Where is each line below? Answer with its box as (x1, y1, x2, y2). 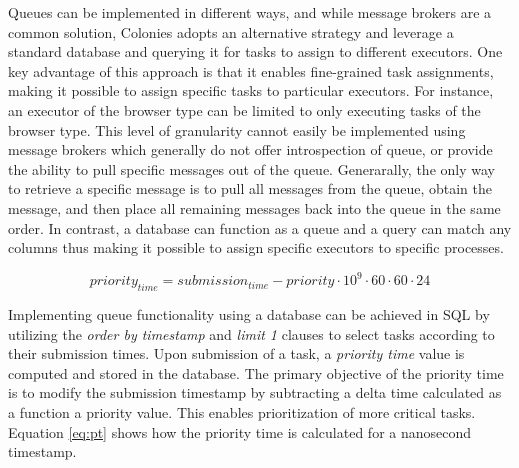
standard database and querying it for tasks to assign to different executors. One (8, 41, 503, 62)
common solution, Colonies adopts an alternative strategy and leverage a (8, 21, 454, 42)
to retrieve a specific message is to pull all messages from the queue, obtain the (8, 178, 492, 199)
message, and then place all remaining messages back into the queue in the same (8, 197, 501, 218)
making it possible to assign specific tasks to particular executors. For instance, (8, 80, 494, 101)
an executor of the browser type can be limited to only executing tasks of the (8, 99, 481, 120)
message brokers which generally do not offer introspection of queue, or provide (8, 139, 493, 160)
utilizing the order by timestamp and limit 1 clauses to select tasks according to (8, 323, 495, 344)
